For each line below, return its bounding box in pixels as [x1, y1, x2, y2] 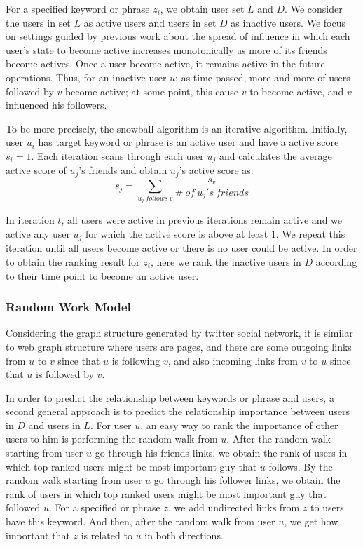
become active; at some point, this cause [64, 83, 239, 98]
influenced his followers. [6, 97, 107, 112]
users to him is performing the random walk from [6, 431, 218, 446]
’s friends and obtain [78, 163, 167, 177]
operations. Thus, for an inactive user [6, 69, 167, 84]
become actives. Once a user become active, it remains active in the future [6, 56, 325, 71]
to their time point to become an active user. [6, 268, 199, 283]
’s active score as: [179, 163, 254, 177]
